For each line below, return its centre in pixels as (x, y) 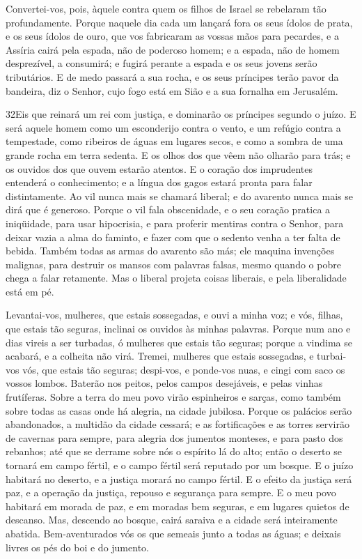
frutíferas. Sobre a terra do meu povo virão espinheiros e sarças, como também (173, 397)
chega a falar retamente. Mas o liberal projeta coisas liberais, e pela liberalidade (176, 278)
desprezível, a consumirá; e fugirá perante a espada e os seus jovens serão (162, 63)
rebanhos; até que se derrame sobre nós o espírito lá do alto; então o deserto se (174, 451)
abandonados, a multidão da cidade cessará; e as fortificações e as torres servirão (178, 424)
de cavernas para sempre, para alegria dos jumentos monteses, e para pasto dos (174, 437)
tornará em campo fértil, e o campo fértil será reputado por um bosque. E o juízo (180, 465)
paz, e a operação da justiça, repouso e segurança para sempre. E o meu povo (171, 492)
